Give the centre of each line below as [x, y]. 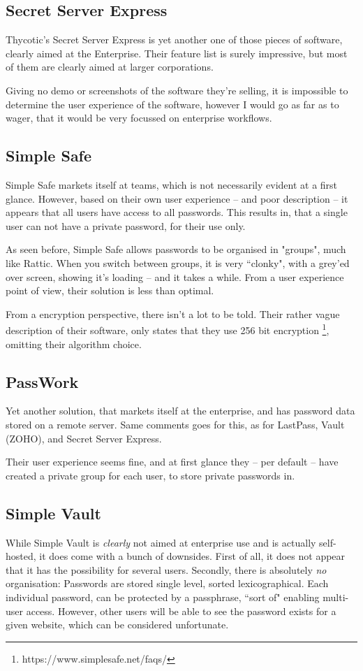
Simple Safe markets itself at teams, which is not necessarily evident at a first [172, 184]
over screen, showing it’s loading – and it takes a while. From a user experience [175, 276]
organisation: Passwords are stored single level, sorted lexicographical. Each [167, 583]
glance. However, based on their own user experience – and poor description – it [177, 198]
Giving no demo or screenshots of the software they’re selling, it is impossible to [177, 90]
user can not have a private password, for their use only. [126, 225]
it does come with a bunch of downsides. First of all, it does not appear [192, 556]
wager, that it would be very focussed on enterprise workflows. [139, 118]
